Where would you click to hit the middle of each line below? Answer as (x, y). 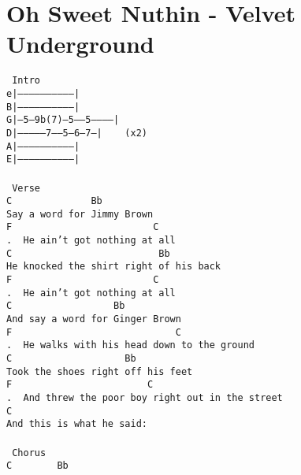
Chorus (29, 453)
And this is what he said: (77, 424)
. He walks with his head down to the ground (130, 345)
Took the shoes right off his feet (100, 371)
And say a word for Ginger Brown (94, 319)
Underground (80, 44)
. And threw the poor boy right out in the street (145, 398)
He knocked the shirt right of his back (114, 267)
